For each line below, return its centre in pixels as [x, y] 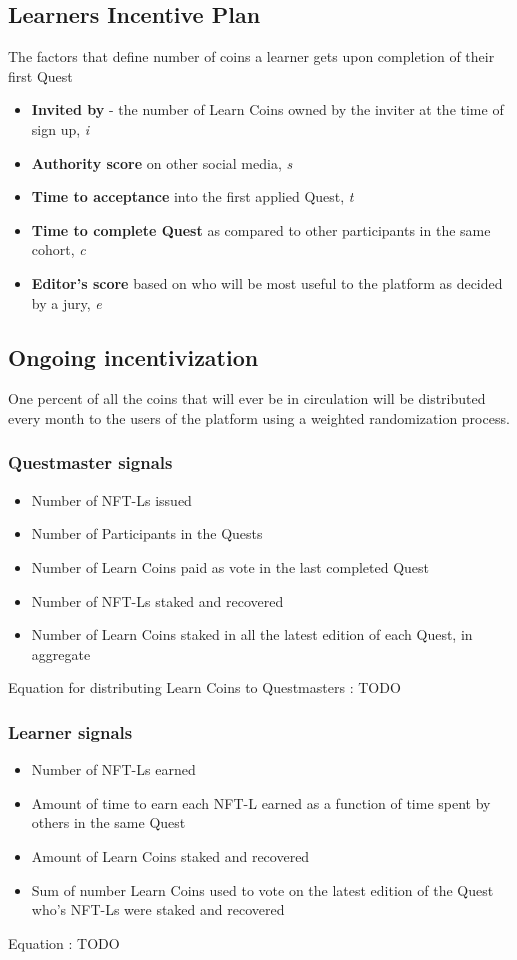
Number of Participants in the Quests [147, 533]
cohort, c [58, 249]
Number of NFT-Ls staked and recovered [157, 600]
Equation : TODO [64, 942]
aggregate [61, 653]
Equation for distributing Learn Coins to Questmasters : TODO [204, 687]
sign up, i [60, 128]
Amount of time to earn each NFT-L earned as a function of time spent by [261, 802]
